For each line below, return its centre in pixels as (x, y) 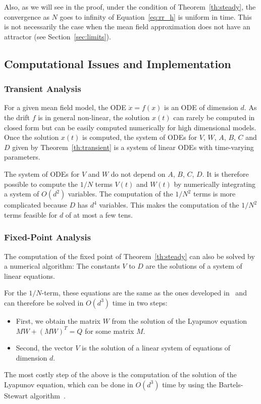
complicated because (36, 205)
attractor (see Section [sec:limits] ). (58, 36)
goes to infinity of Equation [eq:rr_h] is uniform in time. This (156, 16)
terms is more (214, 194)
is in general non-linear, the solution (94, 117)
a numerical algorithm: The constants (62, 266)
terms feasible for (31, 214)
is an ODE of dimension (201, 107)
